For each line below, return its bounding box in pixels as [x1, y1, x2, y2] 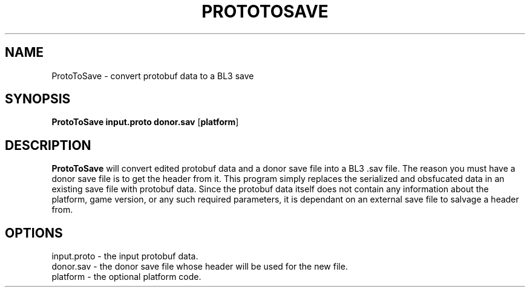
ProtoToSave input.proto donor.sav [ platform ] [51, 117, 239, 128]
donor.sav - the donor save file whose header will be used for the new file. [51, 261, 348, 272]
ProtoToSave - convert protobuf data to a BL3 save [51, 70, 254, 81]
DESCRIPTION [5, 137, 91, 153]
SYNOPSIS [5, 91, 71, 107]
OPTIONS [5, 225, 63, 241]
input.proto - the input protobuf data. [51, 251, 198, 262]
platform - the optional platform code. [51, 271, 201, 282]
